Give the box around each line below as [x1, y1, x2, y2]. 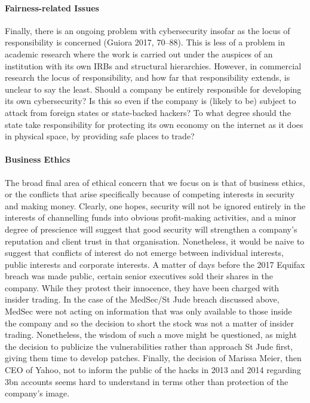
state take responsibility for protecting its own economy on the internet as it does [5, 118, 303, 130]
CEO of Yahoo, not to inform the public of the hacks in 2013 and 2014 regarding [5, 364, 301, 376]
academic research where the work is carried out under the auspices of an [5, 47, 273, 60]
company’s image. [5, 387, 70, 399]
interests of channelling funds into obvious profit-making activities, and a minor [5, 211, 296, 224]
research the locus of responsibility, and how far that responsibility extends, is [5, 71, 290, 84]
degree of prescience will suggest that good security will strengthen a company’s [5, 222, 297, 235]
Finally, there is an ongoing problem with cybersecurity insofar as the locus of [5, 24, 290, 36]
